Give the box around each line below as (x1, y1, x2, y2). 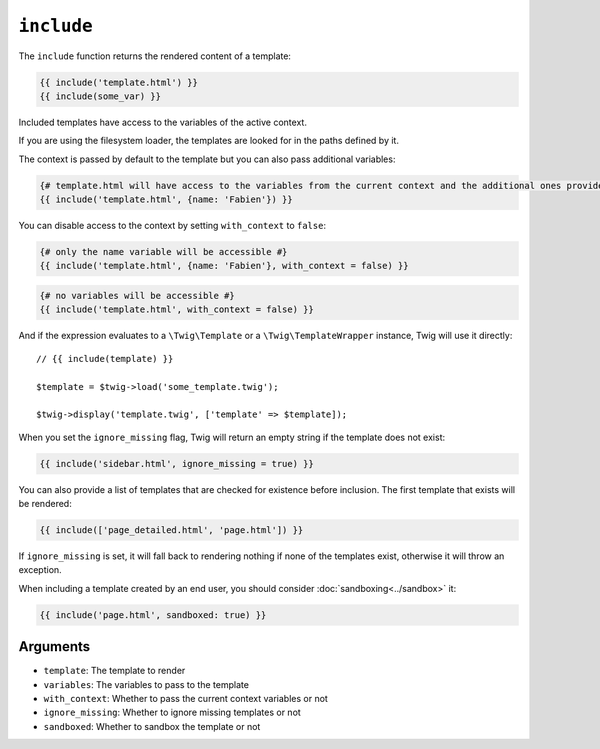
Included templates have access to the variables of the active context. (18, 116, 307, 128)
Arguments (18, 638, 91, 655)
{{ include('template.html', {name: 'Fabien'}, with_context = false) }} (39, 260, 409, 272)
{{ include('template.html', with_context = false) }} (39, 304, 314, 315)
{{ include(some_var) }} (39, 90, 162, 102)
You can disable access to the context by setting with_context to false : (18, 220, 327, 232)
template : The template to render (43, 665, 186, 677)
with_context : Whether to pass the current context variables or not (43, 693, 329, 705)
